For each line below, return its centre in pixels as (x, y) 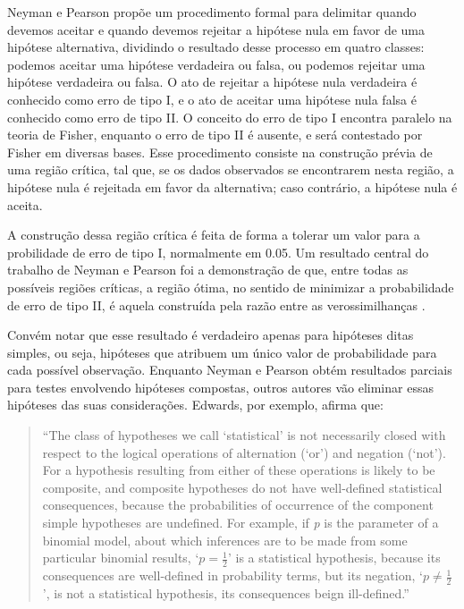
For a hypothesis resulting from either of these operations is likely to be (239, 470)
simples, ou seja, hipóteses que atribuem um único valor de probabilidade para (222, 352)
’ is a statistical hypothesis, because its (334, 558)
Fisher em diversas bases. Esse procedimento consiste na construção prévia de (220, 152)
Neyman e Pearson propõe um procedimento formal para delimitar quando (212, 12)
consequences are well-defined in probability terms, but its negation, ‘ (232, 575)
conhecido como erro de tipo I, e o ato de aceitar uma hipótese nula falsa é (212, 99)
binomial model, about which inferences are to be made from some (225, 540)
